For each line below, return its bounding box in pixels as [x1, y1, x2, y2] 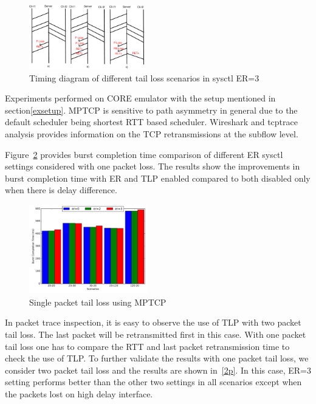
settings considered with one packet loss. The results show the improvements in [5, 160, 300, 173]
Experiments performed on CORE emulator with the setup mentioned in [5, 92, 276, 104]
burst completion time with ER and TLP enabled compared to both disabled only [5, 171, 311, 184]
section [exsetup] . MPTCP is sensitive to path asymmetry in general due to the [5, 103, 298, 116]
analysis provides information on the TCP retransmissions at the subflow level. [5, 127, 298, 140]
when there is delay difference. [5, 183, 117, 196]
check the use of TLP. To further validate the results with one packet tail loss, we [5, 352, 309, 365]
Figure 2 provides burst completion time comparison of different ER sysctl [5, 148, 283, 160]
